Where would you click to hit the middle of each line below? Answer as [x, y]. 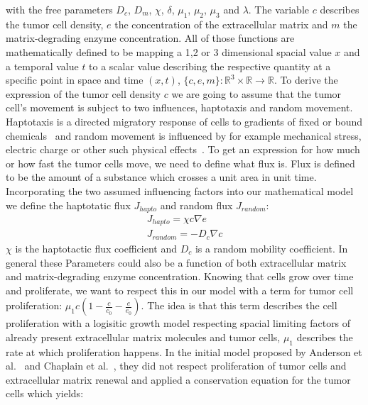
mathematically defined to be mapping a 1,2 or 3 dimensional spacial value [169, 51]
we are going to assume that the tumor [256, 93]
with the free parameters [59, 9]
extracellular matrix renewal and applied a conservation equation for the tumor [178, 379]
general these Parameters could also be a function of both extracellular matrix [176, 262]
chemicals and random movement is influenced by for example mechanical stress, [184, 135]
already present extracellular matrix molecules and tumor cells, [143, 337]
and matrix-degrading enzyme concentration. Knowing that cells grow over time [180, 276]
